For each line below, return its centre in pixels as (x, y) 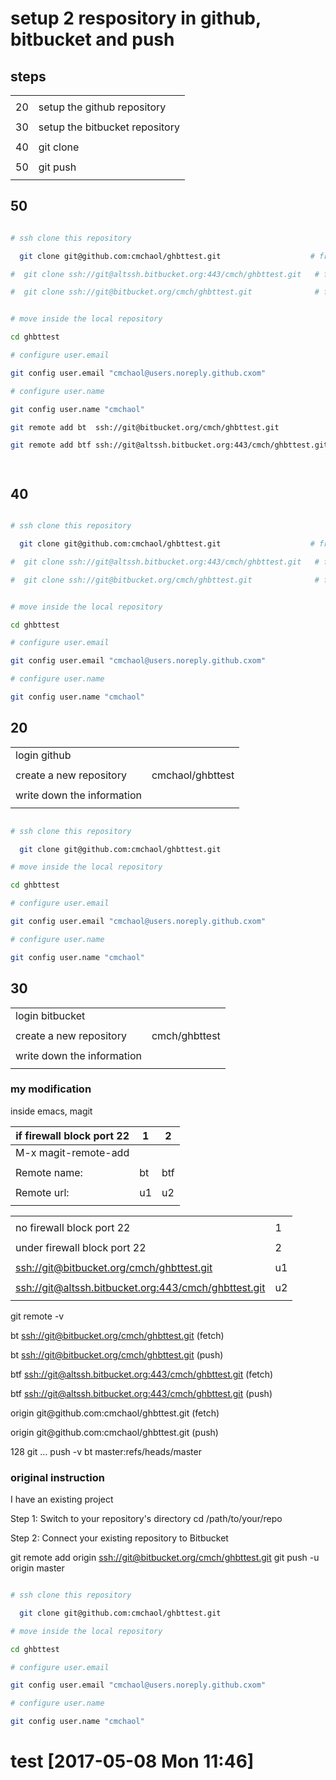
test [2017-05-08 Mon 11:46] (132, 1761)
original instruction (57, 1477)
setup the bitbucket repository (109, 127)
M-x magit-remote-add (72, 1152)
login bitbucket (50, 1015)
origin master (37, 1568)
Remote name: (49, 1172)
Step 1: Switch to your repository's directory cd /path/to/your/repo (146, 1519)
